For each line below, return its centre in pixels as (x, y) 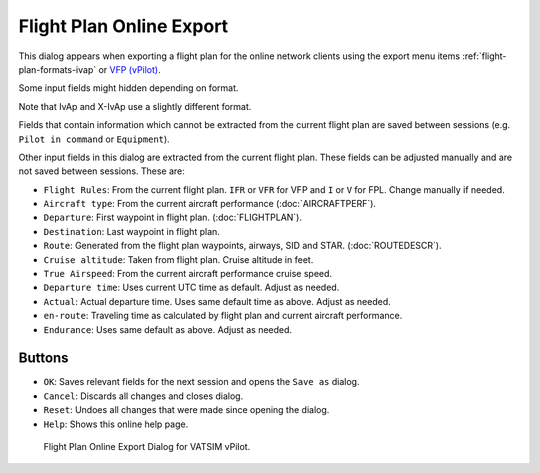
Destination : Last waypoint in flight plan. (131, 231)
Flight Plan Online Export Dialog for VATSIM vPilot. (147, 447)
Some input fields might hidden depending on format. (128, 88)
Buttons (43, 358)
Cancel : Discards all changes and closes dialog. (143, 396)
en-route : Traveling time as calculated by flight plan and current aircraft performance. (223, 316)
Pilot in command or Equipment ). (94, 139)
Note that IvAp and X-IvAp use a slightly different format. (135, 106)
